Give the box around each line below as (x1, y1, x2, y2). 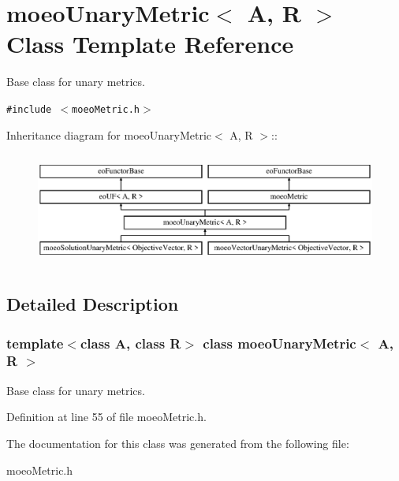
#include (6, 103, 52, 115)
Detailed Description (6, 292, 179, 316)
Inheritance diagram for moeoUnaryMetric (6, 126, 211, 143)
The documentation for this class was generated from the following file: (6, 434, 349, 451)
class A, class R (80, 333, 181, 352)
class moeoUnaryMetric (203, 333, 356, 352)
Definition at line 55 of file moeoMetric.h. (6, 408, 207, 425)
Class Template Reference (6, 28, 294, 60)
